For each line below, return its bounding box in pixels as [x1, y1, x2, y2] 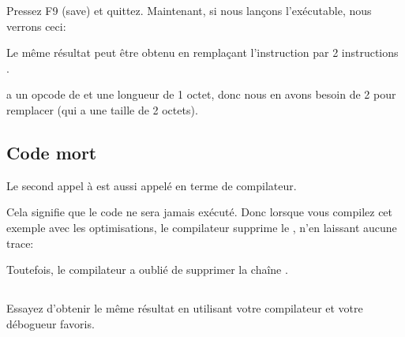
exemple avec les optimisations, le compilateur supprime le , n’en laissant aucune [6, 219, 397, 235]
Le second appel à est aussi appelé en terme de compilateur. [6, 177, 297, 193]
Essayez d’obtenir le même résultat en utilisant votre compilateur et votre [6, 300, 363, 316]
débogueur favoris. [6, 315, 95, 331]
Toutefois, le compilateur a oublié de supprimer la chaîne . [6, 261, 288, 278]
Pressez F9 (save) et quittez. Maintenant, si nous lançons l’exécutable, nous [6, 2, 372, 18]
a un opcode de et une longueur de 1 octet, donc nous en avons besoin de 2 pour [6, 86, 396, 103]
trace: [6, 234, 34, 251]
